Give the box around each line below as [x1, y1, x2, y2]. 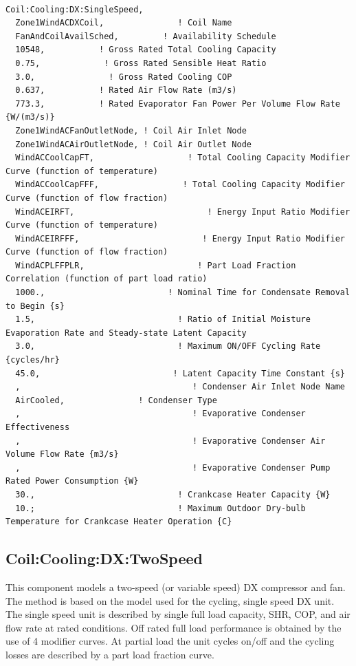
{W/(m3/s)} [5, 112, 55, 122]
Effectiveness [5, 422, 70, 432]
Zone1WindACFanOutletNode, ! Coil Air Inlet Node [15, 125, 247, 136]
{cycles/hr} [5, 355, 60, 365]
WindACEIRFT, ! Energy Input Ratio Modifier [15, 206, 351, 217]
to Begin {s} [5, 301, 65, 311]
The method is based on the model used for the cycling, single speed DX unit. [5, 593, 335, 608]
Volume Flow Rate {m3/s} [5, 449, 119, 460]
